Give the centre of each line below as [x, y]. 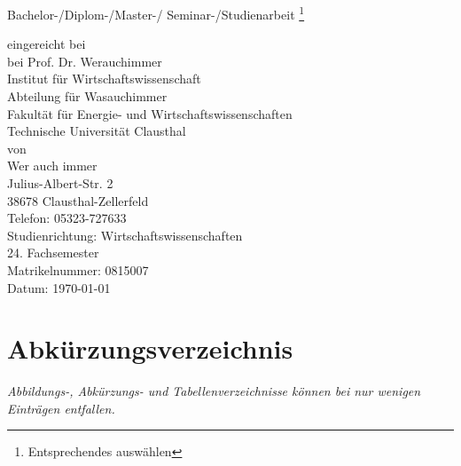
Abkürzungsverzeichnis [150, 348]
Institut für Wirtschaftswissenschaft [104, 79]
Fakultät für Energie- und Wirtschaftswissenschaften [150, 113]
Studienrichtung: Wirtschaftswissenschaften [125, 235]
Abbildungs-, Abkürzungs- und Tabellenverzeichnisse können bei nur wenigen [214, 391]
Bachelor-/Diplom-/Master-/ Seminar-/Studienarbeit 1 [156, 13]
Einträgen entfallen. [61, 408]
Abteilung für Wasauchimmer [87, 96]
